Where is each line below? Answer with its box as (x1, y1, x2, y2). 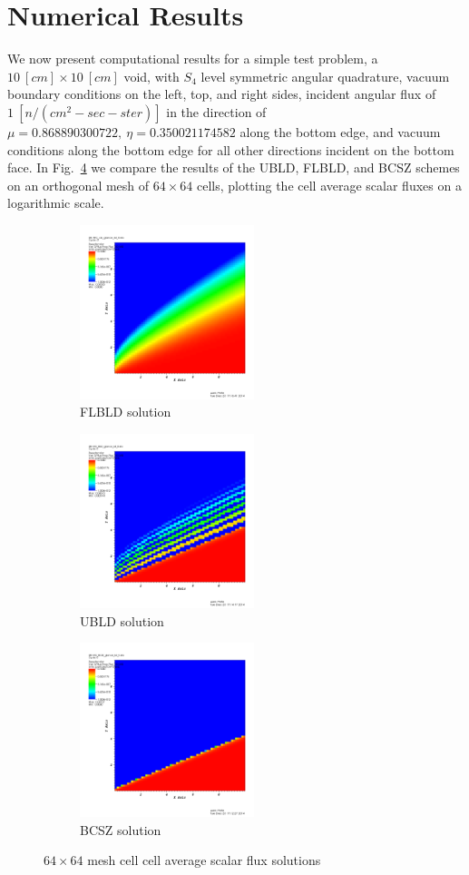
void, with (123, 66, 180, 85)
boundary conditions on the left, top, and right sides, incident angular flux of (7, 84, 436, 103)
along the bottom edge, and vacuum (239, 122, 441, 141)
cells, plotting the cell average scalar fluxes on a (196, 175, 462, 194)
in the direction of (166, 102, 267, 121)
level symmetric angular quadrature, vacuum (200, 66, 450, 85)
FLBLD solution (80, 402, 171, 421)
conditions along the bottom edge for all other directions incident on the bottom (7, 140, 454, 159)
